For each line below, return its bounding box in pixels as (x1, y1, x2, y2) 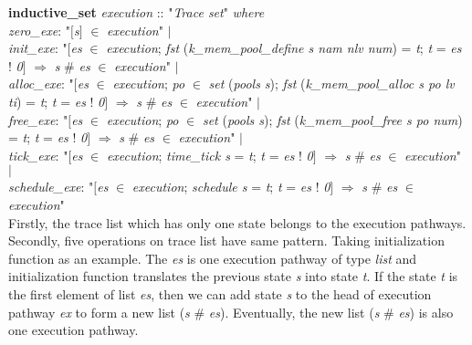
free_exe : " (8, 110, 68, 129)
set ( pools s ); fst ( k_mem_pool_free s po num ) (202, 110, 463, 129)
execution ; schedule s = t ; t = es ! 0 (131, 177, 330, 196)
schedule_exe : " (8, 177, 94, 196)
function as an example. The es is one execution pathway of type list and (8, 248, 417, 267)
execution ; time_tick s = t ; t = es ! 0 (106, 145, 313, 164)
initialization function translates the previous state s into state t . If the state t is (8, 267, 458, 286)
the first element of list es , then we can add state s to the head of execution (8, 284, 432, 303)
